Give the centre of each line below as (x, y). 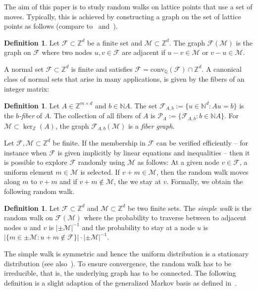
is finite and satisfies (102, 69)
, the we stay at (137, 181)
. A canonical (222, 69)
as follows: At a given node (178, 162)
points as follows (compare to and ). (61, 26)
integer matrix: (27, 89)
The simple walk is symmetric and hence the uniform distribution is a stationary (127, 253)
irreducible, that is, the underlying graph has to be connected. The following (120, 273)
